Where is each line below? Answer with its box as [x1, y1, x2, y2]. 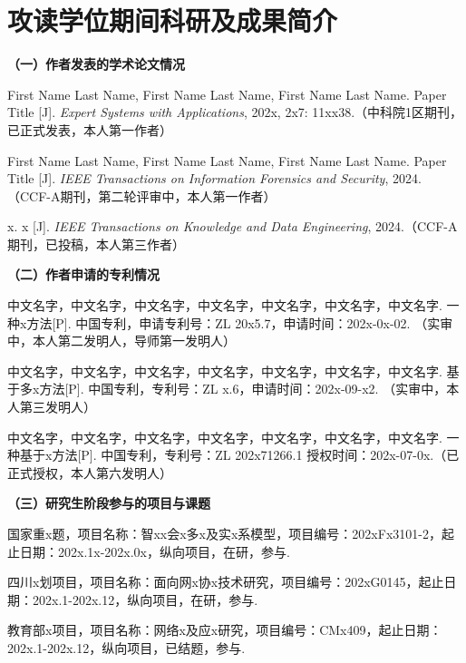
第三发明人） [19, 397, 96, 416]
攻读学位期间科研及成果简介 [7, 2, 338, 39]
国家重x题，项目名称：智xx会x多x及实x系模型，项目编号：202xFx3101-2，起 [7, 524, 454, 542]
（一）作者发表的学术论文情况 [7, 54, 185, 73]
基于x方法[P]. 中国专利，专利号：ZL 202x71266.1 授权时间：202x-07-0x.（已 [19, 445, 460, 464]
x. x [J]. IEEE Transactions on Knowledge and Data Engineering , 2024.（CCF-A [7, 217, 458, 236]
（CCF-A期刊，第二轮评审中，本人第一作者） [7, 186, 277, 205]
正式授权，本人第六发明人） [7, 463, 172, 482]
